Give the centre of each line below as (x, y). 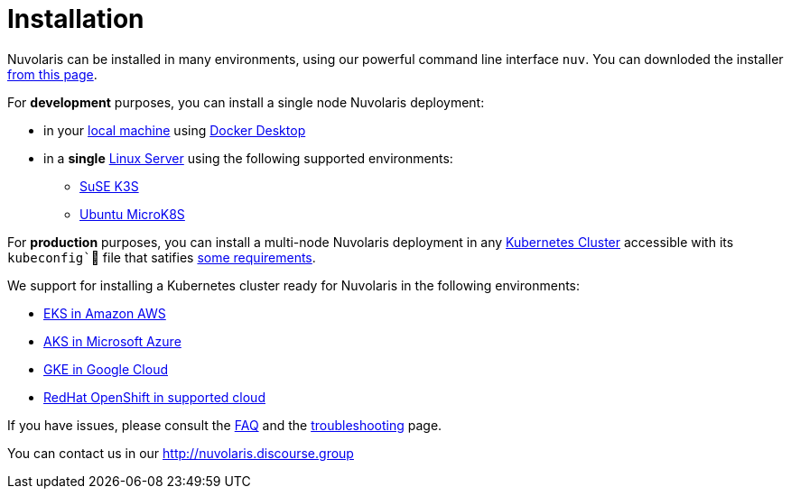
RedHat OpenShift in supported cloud (154, 397)
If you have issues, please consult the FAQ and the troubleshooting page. (225, 425)
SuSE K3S (109, 186)
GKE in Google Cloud (106, 369)
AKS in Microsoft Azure (112, 341)
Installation (76, 19)
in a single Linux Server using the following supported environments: (248, 158)
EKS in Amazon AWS (105, 313)
